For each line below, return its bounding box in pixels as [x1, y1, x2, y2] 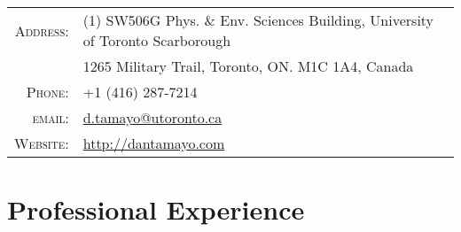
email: [32, 107, 69, 128]
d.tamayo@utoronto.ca [82, 107, 223, 128]
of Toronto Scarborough [82, 30, 231, 51]
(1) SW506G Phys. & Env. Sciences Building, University [82, 10, 434, 31]
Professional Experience [7, 191, 305, 228]
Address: [14, 19, 69, 41]
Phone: [26, 81, 69, 103]
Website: [14, 133, 69, 154]
